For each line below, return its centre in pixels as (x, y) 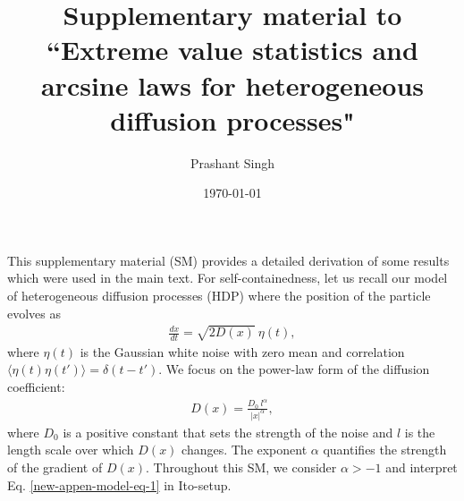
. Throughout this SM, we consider (241, 467)
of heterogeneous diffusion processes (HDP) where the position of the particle (219, 296)
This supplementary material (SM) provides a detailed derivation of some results (228, 260)
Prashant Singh (232, 162)
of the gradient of (55, 467)
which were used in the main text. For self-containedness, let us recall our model (228, 278)
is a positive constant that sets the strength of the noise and (228, 432)
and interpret (422, 467)
